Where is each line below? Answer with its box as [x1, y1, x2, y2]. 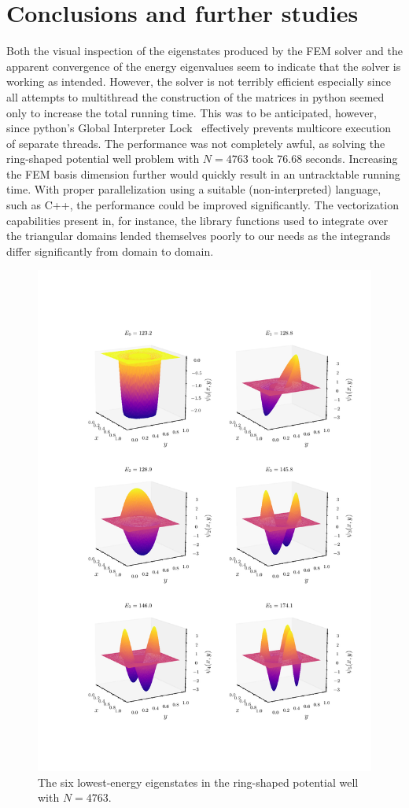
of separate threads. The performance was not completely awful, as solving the [6, 135, 385, 151]
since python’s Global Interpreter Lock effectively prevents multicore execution [6, 120, 392, 136]
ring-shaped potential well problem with [6, 150, 200, 167]
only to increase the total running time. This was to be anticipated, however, [6, 104, 377, 120]
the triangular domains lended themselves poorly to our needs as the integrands [6, 227, 391, 244]
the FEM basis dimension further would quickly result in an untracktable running [6, 165, 400, 182]
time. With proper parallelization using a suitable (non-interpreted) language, [6, 181, 381, 197]
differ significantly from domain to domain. [6, 242, 214, 259]
